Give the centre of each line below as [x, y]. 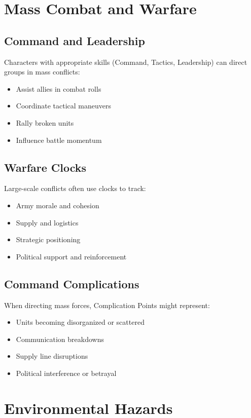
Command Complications [72, 283]
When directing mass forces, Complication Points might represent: [107, 305]
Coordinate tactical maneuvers [64, 106]
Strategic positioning [48, 239]
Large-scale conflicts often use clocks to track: [75, 188]
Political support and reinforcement [71, 256]
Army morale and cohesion [58, 205]
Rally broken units [45, 122]
